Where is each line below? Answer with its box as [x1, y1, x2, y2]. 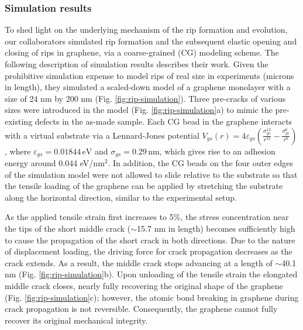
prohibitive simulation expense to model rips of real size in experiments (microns [5, 69, 294, 81]
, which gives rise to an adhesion [159, 145, 276, 157]
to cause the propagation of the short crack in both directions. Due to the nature [5, 233, 295, 246]
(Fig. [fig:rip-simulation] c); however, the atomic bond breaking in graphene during [5, 291, 299, 303]
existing [5, 115, 33, 127]
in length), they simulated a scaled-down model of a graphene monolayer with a [5, 81, 291, 93]
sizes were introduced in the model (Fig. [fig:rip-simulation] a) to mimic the [5, 104, 273, 116]
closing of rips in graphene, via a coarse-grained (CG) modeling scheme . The [5, 46, 279, 59]
